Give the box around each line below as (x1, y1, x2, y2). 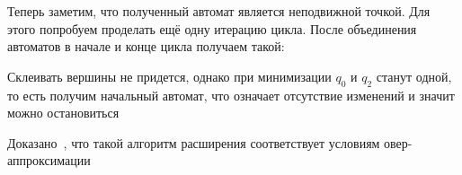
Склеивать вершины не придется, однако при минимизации (7, 66, 332, 85)
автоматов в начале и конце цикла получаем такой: (7, 37, 285, 56)
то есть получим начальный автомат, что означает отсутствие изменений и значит (7, 85, 455, 104)
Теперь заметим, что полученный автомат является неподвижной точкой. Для (7, 2, 431, 20)
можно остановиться (7, 103, 120, 122)
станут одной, (376, 66, 452, 85)
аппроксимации (7, 151, 91, 170)
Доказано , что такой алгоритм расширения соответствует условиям (7, 133, 380, 152)
